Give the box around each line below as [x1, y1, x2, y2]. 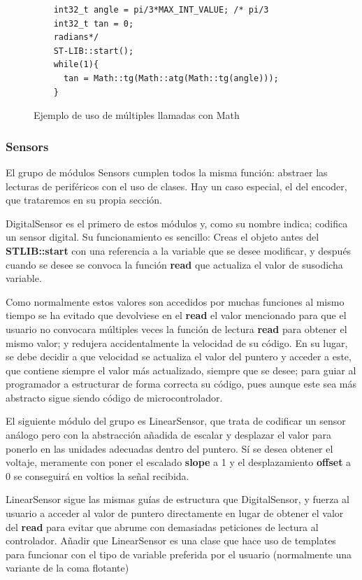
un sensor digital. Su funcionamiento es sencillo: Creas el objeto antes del [6, 229, 319, 244]
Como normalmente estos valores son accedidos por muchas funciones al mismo [6, 294, 345, 309]
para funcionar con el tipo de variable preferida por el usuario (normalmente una [6, 546, 352, 561]
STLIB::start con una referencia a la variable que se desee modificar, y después [6, 243, 352, 257]
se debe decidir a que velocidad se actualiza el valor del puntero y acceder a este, [6, 349, 352, 364]
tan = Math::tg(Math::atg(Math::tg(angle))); [63, 73, 279, 83]
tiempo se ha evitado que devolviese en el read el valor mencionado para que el [6, 308, 347, 323]
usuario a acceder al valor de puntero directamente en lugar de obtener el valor [6, 506, 344, 521]
